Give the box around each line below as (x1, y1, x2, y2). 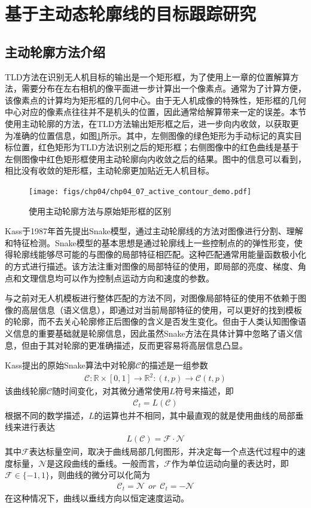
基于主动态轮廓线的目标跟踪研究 (5, 1, 257, 26)
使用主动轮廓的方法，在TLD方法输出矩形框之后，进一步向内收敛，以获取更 (5, 117, 299, 129)
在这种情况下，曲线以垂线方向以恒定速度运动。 (5, 492, 189, 504)
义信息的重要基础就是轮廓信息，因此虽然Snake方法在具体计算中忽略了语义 (5, 326, 294, 339)
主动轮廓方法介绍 (5, 42, 105, 61)
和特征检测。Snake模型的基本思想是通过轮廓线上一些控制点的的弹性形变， (5, 236, 294, 249)
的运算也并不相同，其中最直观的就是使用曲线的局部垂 (94, 409, 304, 421)
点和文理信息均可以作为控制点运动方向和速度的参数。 (5, 271, 214, 284)
